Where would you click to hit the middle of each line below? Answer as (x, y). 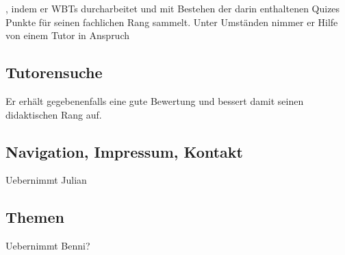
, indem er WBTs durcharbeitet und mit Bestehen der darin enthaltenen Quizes (173, 8)
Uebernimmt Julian (46, 180)
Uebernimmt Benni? (48, 246)
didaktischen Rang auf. (54, 114)
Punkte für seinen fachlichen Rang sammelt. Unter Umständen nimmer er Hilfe (172, 22)
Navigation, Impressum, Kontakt (124, 151)
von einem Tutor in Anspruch (68, 35)
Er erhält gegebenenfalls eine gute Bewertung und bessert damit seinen (155, 100)
